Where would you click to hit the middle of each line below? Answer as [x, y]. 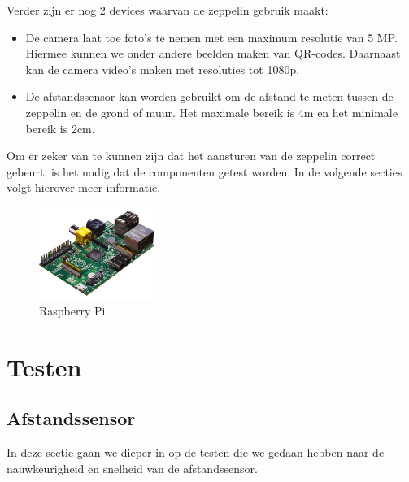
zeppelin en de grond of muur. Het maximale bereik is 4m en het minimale [211, 112]
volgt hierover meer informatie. [84, 187]
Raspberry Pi [72, 310]
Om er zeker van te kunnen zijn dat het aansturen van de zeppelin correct [191, 156]
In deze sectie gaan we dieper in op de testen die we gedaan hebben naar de [196, 452]
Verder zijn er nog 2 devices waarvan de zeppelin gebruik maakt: [168, 10]
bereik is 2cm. [60, 128]
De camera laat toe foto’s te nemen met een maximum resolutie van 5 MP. [211, 37]
